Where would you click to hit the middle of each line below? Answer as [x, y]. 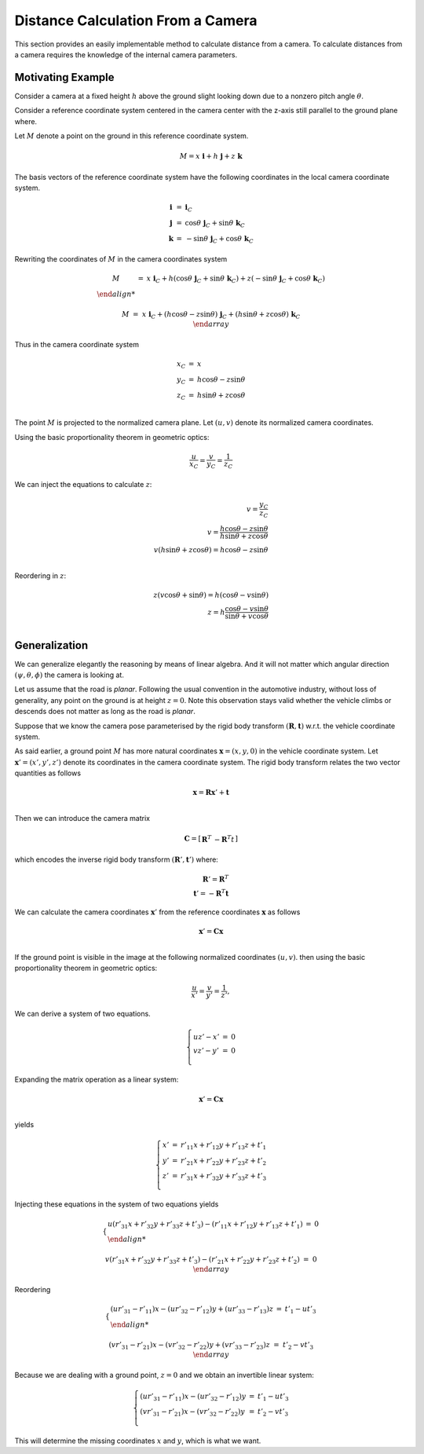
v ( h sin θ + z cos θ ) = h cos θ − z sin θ [211, 550]
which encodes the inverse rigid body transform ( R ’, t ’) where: [117, 859]
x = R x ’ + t [211, 793]
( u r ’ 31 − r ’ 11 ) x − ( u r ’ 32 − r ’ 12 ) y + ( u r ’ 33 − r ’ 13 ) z [192, 1310]
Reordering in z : [40, 575]
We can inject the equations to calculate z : [83, 485]
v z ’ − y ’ [206, 1050]
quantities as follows [48, 773]
